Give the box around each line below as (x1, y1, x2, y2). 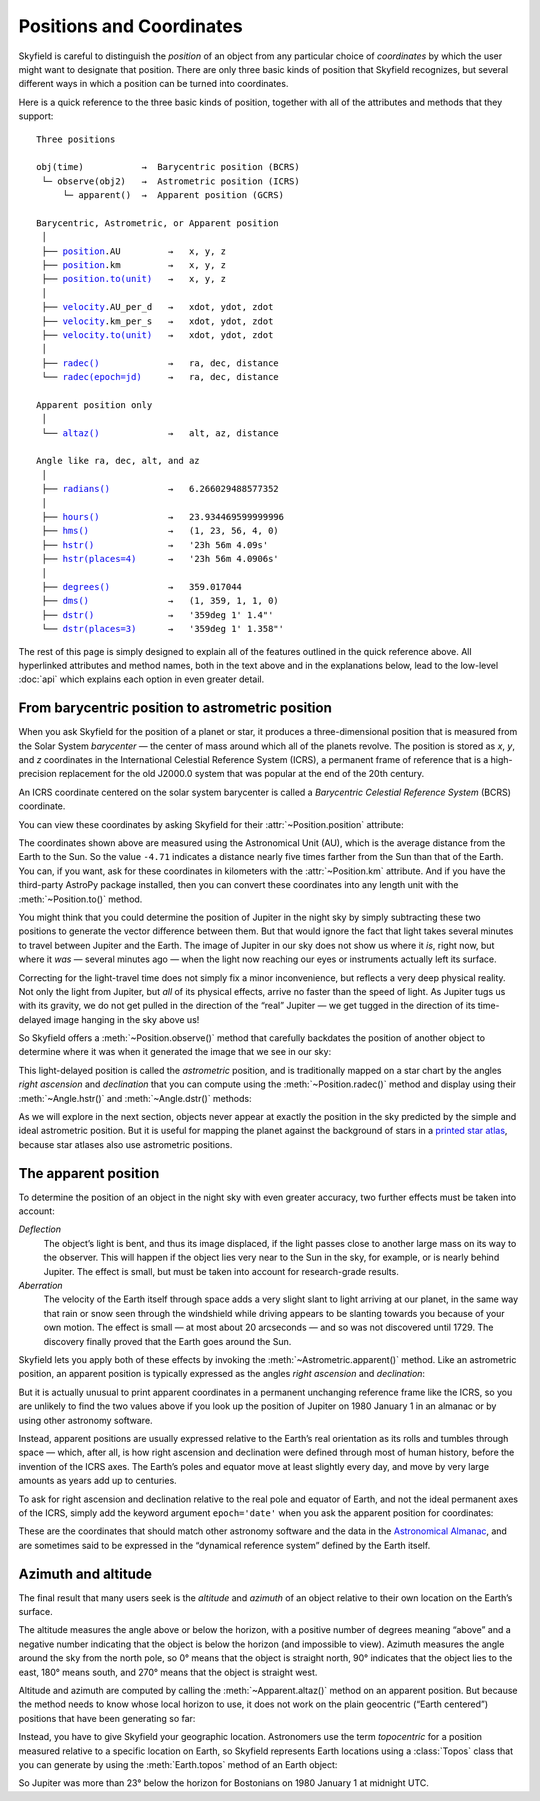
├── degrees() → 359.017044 (41, 581, 242, 592)
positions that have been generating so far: (18, 1712, 196, 1724)
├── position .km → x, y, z (41, 260, 227, 271)
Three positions (36, 133, 116, 145)
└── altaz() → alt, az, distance (41, 427, 279, 439)
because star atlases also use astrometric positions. (18, 1138, 233, 1150)
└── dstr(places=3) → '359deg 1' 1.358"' (41, 623, 285, 635)
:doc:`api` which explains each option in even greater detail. (18, 673, 265, 685)
